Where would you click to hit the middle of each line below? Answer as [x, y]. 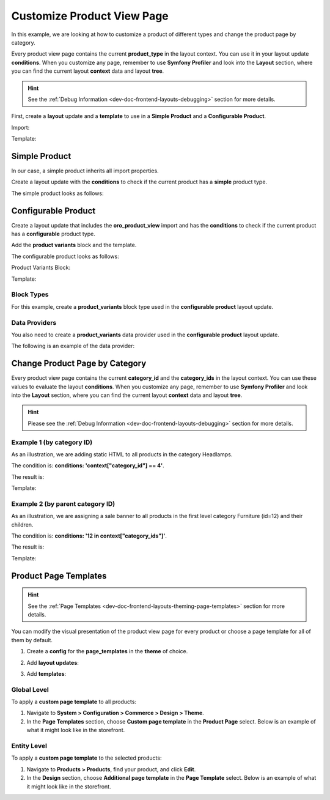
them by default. [32, 640]
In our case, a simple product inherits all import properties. [85, 171]
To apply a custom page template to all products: [74, 702]
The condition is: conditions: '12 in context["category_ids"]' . [89, 536]
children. [22, 524]
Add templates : [46, 673]
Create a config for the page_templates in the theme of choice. [107, 651]
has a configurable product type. [53, 234]
